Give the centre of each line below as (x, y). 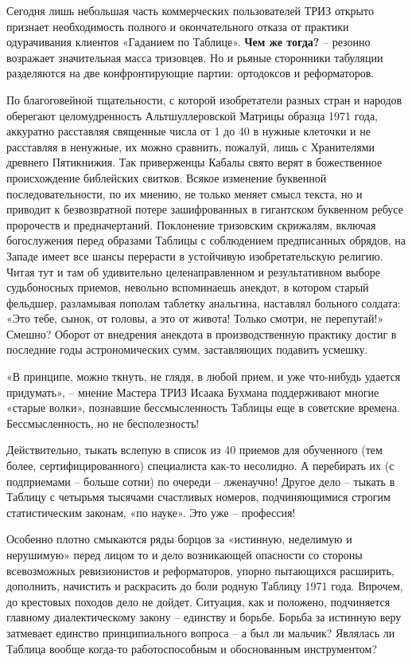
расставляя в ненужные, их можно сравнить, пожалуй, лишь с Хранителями (191, 146)
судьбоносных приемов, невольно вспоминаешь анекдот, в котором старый (188, 287)
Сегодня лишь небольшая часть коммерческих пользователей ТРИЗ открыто (190, 10)
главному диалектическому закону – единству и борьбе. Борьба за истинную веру (204, 617)
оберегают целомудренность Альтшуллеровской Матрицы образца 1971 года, (192, 115)
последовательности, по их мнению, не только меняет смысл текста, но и (185, 193)
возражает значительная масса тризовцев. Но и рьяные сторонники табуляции (195, 57)
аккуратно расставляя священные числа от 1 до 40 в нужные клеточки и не (189, 131)
